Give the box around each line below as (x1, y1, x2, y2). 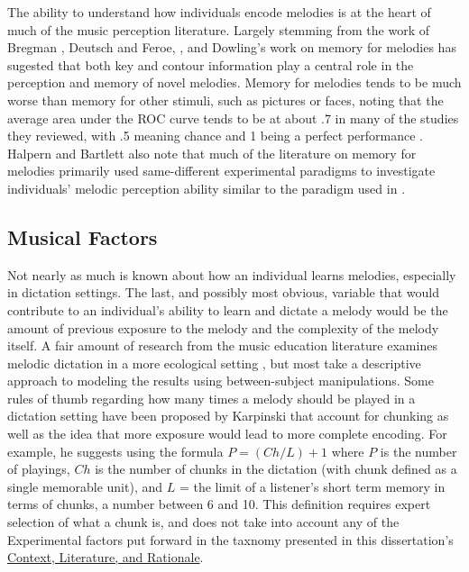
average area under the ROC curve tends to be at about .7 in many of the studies (7, 108, 459, 127)
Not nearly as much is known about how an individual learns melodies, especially (7, 265, 456, 284)
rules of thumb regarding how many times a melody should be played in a (7, 388, 416, 407)
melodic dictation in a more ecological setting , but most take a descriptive (7, 353, 421, 372)
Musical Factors (7, 222, 158, 250)
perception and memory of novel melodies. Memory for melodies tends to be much (7, 73, 462, 92)
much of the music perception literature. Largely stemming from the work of (7, 20, 430, 39)
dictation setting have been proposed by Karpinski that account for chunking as (7, 406, 449, 425)
